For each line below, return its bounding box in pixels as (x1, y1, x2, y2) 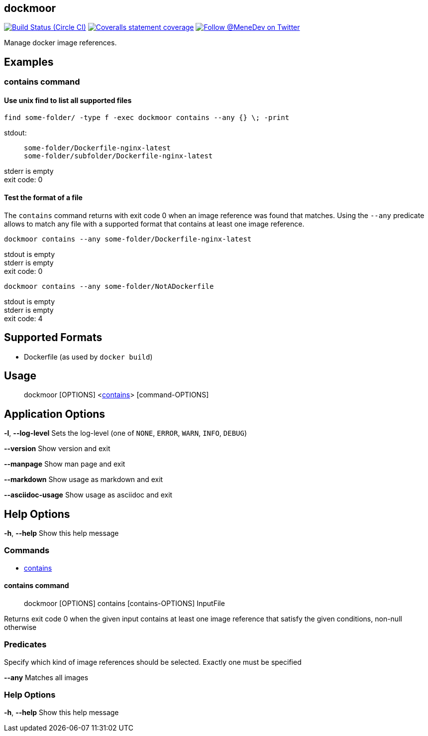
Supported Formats (4, 331, 103, 344)
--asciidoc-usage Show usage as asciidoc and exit (4, 491, 173, 499)
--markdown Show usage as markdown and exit (4, 475, 163, 484)
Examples (4, 55, 54, 68)
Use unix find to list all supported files (4, 96, 132, 105)
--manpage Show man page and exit (4, 460, 125, 469)
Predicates (4, 639, 47, 650)
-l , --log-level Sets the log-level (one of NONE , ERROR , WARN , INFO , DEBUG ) (4, 429, 247, 438)
